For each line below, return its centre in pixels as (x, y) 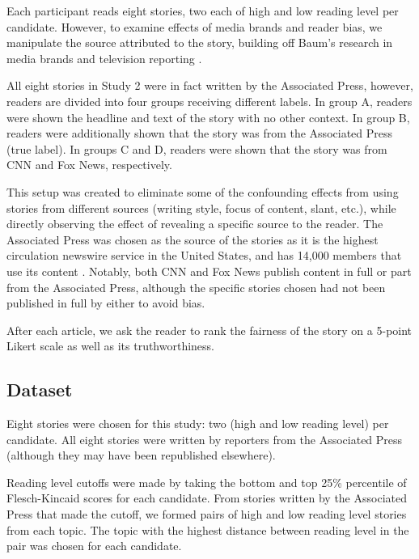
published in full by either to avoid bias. (106, 303)
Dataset (40, 390)
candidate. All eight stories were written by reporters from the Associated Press (205, 439)
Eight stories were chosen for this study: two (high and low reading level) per (198, 423)
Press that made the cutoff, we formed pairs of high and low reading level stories (207, 514)
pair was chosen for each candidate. (94, 546)
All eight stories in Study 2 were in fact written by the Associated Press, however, (210, 85)
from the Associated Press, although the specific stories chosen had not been (196, 287)
